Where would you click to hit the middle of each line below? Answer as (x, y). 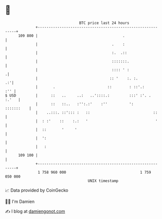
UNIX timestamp (103, 181)
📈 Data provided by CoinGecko (37, 190)
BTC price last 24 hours (104, 23)
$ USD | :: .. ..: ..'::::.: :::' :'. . (78, 95)
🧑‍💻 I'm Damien (20, 201)
